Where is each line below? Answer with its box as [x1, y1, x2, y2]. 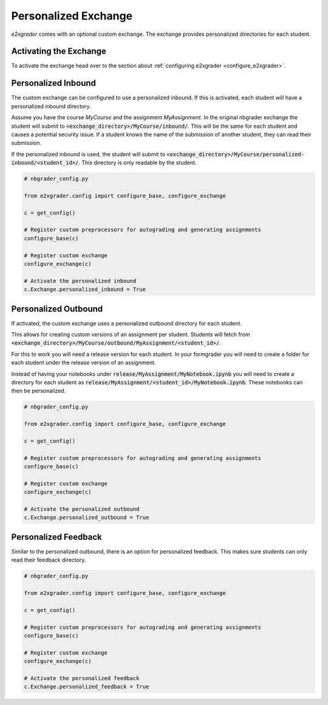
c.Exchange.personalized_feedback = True [24, 683, 149, 690]
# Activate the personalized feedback [24, 675, 140, 682]
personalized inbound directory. [11, 102, 91, 109]
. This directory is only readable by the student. [78, 159, 197, 167]
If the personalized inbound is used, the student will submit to [11, 150, 166, 158]
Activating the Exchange [11, 46, 106, 57]
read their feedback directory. [11, 557, 86, 564]
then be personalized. [11, 387, 66, 395]
